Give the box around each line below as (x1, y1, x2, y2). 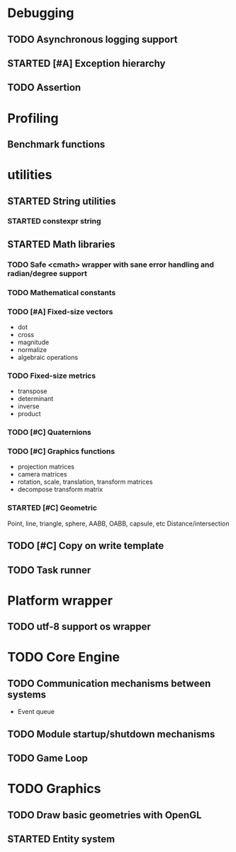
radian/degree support (7, 268, 87, 278)
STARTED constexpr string (7, 216, 101, 226)
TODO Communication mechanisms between (7, 677, 211, 689)
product (17, 410, 41, 418)
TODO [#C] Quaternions (7, 427, 91, 437)
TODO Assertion (7, 82, 82, 94)
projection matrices (17, 462, 74, 471)
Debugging (7, 5, 74, 21)
